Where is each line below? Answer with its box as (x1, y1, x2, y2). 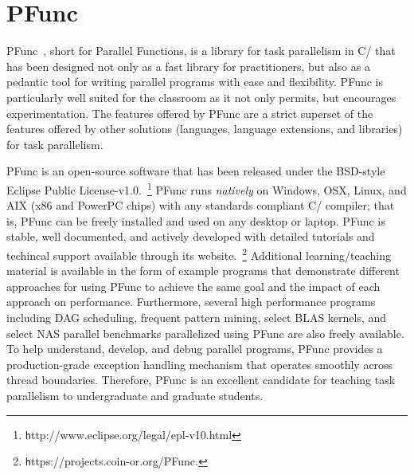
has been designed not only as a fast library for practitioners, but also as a (6, 57, 370, 74)
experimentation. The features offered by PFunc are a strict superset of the (6, 104, 373, 121)
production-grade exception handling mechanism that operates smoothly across (6, 355, 393, 372)
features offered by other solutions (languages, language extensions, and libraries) (6, 120, 403, 137)
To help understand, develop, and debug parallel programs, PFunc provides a (6, 340, 383, 357)
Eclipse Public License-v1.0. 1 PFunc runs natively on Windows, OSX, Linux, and (6, 179, 407, 198)
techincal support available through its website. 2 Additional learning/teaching (6, 244, 392, 263)
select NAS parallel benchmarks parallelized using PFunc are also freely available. (6, 324, 404, 341)
